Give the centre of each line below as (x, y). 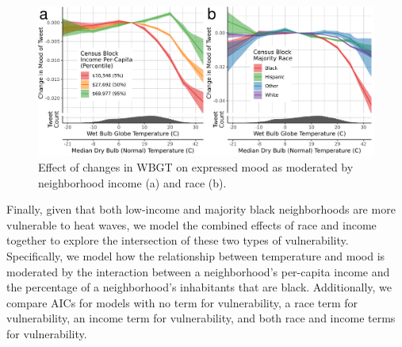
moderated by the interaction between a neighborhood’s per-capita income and (198, 271)
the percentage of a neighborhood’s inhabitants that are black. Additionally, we (199, 287)
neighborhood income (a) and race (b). (132, 182)
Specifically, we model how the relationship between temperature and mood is (196, 255)
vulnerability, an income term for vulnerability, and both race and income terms (201, 318)
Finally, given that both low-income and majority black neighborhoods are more (201, 209)
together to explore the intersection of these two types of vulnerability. (178, 240)
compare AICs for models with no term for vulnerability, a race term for (182, 302)
